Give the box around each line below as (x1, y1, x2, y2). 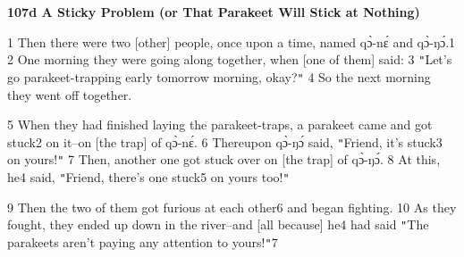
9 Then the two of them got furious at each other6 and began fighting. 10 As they (7, 197, 457, 216)
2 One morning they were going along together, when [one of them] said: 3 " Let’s (7, 50, 452, 69)
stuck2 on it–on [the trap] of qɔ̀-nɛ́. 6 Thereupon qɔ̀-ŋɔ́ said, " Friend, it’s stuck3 (7, 132, 443, 151)
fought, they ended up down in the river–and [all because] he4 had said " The (7, 215, 429, 234)
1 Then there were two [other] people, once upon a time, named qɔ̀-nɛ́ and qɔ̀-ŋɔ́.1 (7, 32, 456, 51)
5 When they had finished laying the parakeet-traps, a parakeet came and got (7, 115, 433, 134)
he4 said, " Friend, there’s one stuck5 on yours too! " (7, 168, 290, 186)
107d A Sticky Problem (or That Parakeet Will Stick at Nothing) (7, 3, 420, 21)
